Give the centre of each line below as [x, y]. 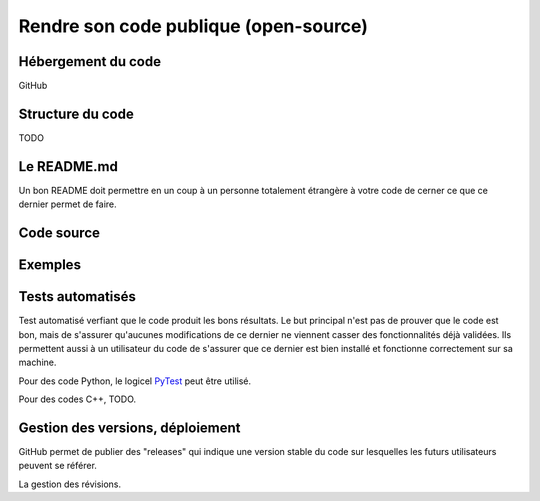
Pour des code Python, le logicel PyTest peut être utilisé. [135, 381]
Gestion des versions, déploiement [129, 427]
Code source [59, 233]
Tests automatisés [77, 296]
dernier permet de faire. [67, 204]
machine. [37, 362]
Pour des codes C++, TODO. [77, 399]
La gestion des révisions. [70, 484]
